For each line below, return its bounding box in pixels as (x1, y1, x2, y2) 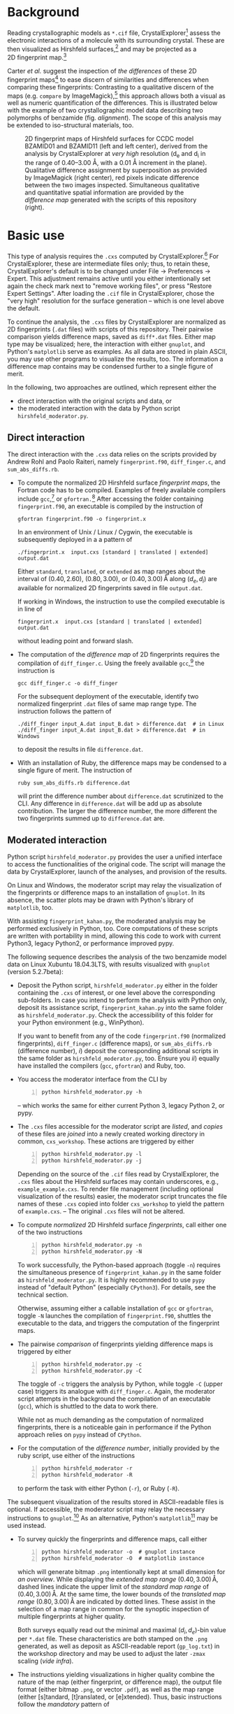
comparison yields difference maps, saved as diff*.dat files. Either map (7, 332, 216, 341)
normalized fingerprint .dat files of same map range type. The (17, 699, 197, 708)
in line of (17, 604, 43, 613)
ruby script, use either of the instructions (17, 1452, 135, 1460)
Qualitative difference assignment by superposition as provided (24, 166, 207, 175)
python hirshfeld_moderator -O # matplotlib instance (41, 1555, 205, 1562)
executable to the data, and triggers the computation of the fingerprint (17, 1319, 220, 1327)
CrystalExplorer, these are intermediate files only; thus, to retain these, (7, 259, 210, 268)
